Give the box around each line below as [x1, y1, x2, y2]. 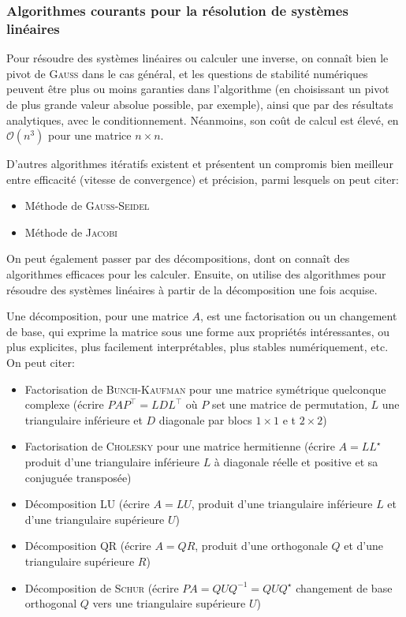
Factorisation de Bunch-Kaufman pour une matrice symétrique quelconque [24, 380, 386, 397]
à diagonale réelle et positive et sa [214, 454, 378, 470]
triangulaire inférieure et [24, 411, 143, 428]
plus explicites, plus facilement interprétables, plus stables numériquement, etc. [6, 338, 389, 355]
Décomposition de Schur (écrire [24, 579, 179, 596]
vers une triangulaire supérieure [92, 595, 246, 611]
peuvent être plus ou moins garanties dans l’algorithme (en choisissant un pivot [6, 80, 389, 97]
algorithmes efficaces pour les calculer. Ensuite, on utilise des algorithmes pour [6, 266, 386, 282]
